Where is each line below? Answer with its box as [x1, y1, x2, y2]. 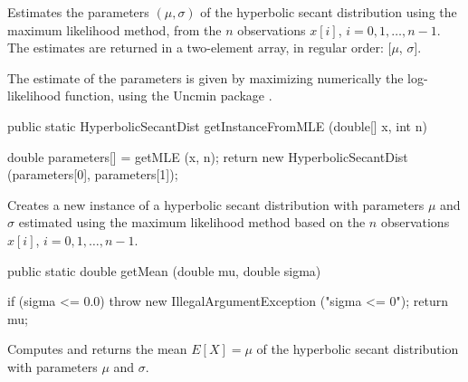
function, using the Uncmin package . [64, 86, 272, 105]
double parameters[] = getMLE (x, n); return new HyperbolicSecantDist [7, 147, 408, 166]
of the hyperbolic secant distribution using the [200, 3, 457, 21]
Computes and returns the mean [7, 339, 187, 358]
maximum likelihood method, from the [7, 20, 222, 39]
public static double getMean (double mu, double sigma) [7, 261, 321, 280]
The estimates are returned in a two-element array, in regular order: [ [7, 38, 392, 57]
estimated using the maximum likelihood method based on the [18, 213, 366, 232]
